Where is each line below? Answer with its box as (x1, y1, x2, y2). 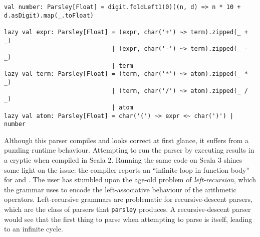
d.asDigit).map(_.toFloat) (4, 12, 94, 19)
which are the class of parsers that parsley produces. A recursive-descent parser (4, 204, 251, 214)
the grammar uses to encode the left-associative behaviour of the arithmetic (4, 184, 236, 194)
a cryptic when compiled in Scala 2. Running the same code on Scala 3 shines (4, 155, 242, 165)
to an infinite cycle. (4, 223, 63, 234)
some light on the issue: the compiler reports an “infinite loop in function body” (4, 164, 250, 175)
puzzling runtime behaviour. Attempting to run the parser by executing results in (4, 145, 254, 155)
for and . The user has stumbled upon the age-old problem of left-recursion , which (4, 174, 256, 185)
